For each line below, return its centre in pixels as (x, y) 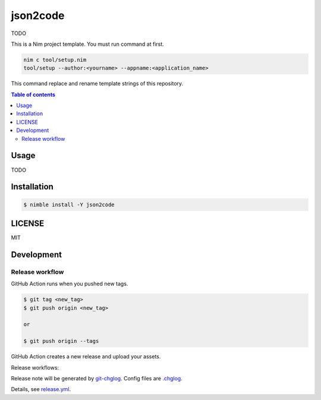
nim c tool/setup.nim (55, 60)
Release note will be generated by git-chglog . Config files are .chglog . (97, 378)
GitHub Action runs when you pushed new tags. (70, 284)
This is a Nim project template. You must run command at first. (88, 44)
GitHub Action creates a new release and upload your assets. (86, 357)
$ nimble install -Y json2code (69, 204)
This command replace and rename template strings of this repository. (97, 84)
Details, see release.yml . (41, 389)
